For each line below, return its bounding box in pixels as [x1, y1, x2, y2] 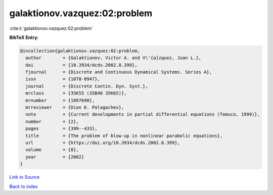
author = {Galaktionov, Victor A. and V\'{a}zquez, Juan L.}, [25, 55, 202, 61]
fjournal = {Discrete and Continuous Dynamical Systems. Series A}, [25, 69, 212, 75]
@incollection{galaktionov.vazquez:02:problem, [20, 48, 140, 54]
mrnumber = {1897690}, [25, 97, 95, 103]
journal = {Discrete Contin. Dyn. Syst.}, [25, 83, 149, 89]
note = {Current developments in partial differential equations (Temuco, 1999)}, [25, 112, 260, 117]
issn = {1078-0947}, [25, 76, 101, 82]
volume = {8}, [25, 147, 79, 153]
